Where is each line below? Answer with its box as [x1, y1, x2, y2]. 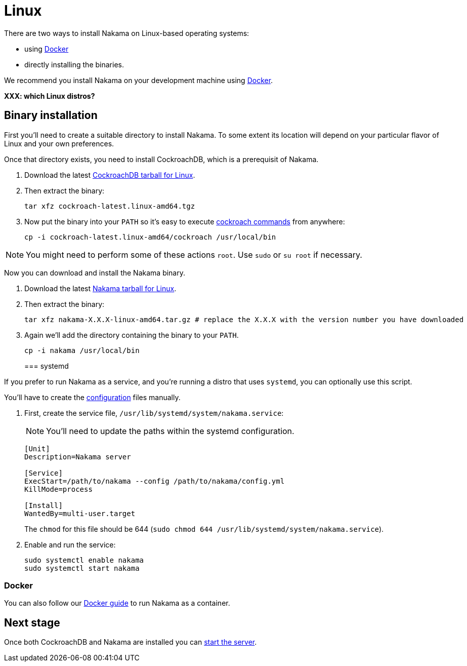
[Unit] [24, 444, 50, 453]
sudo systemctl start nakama [24, 564, 140, 572]
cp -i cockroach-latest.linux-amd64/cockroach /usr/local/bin [24, 232, 276, 241]
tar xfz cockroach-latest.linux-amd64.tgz [24, 202, 195, 210]
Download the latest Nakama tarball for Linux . [24, 284, 177, 293]
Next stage [4, 616, 60, 629]
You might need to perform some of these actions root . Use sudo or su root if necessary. [26, 249, 362, 260]
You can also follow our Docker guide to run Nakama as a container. [4, 599, 230, 608]
